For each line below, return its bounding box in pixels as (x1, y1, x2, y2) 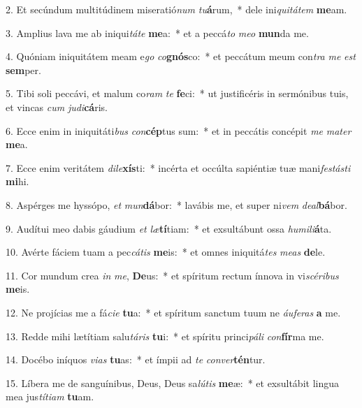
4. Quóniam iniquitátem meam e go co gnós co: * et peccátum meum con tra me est (6, 49, 356, 64)
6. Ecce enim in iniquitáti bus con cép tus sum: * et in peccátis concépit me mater (6, 123, 352, 138)
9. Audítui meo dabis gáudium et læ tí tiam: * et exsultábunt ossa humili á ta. (6, 221, 332, 235)
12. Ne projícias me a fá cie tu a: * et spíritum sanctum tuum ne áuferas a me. (6, 305, 341, 319)
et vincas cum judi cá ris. (6, 99, 108, 114)
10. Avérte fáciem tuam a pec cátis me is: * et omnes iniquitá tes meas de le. (6, 245, 326, 259)
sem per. (6, 62, 41, 77)
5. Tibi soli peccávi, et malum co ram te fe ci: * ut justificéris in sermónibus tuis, (6, 86, 349, 101)
